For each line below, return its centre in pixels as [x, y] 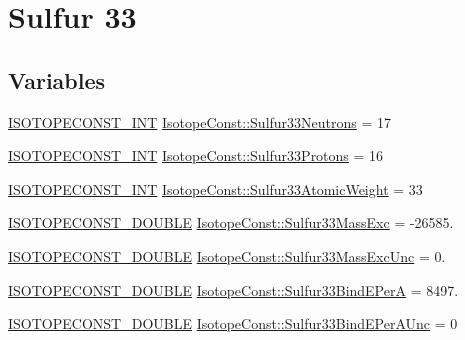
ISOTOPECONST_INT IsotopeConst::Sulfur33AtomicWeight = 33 [215, 188]
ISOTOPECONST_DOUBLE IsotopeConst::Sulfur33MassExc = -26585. [231, 222]
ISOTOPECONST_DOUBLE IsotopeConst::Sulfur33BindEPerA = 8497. [233, 289]
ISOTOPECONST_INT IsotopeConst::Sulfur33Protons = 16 [196, 155]
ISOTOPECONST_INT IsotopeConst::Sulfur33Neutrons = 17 [200, 121]
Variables [57, 79]
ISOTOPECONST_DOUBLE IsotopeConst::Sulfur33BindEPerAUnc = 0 [233, 323]
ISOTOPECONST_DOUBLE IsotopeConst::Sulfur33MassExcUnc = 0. [227, 255]
